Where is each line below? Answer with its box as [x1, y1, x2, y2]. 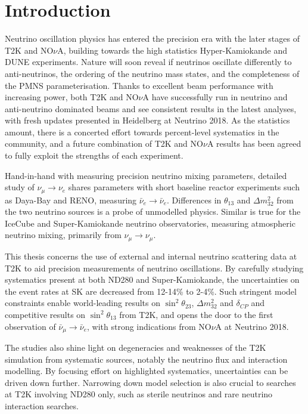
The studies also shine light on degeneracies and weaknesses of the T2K [5, 341, 266, 353]
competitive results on [5, 308, 86, 320]
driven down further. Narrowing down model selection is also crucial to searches [5, 376, 296, 388]
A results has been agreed [207, 137, 301, 150]
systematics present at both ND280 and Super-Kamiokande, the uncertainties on [5, 273, 300, 286]
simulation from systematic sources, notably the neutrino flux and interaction [5, 353, 288, 365]
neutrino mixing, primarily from [5, 228, 122, 241]
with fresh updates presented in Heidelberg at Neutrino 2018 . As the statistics [5, 114, 290, 126]
